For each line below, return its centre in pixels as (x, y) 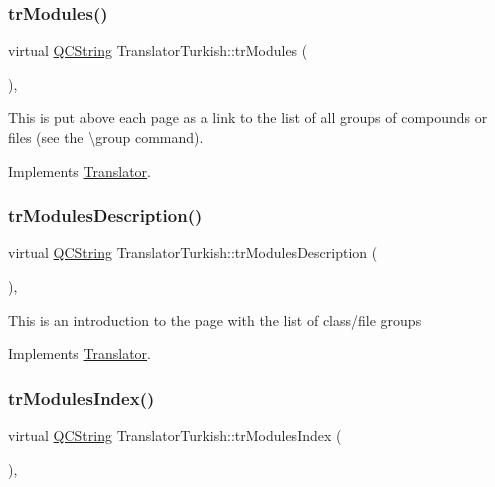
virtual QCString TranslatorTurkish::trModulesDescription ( (193, 252)
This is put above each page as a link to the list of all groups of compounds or (248, 117)
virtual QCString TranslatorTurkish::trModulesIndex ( (175, 435)
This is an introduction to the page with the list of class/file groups (215, 319)
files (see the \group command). (106, 137)
